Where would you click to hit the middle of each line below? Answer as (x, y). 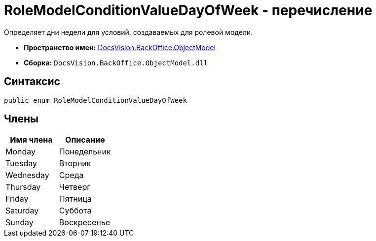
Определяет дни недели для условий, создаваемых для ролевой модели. (129, 32)
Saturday (22, 211)
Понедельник (85, 152)
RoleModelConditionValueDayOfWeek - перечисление (188, 10)
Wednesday (27, 175)
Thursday (23, 187)
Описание (85, 140)
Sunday (19, 223)
